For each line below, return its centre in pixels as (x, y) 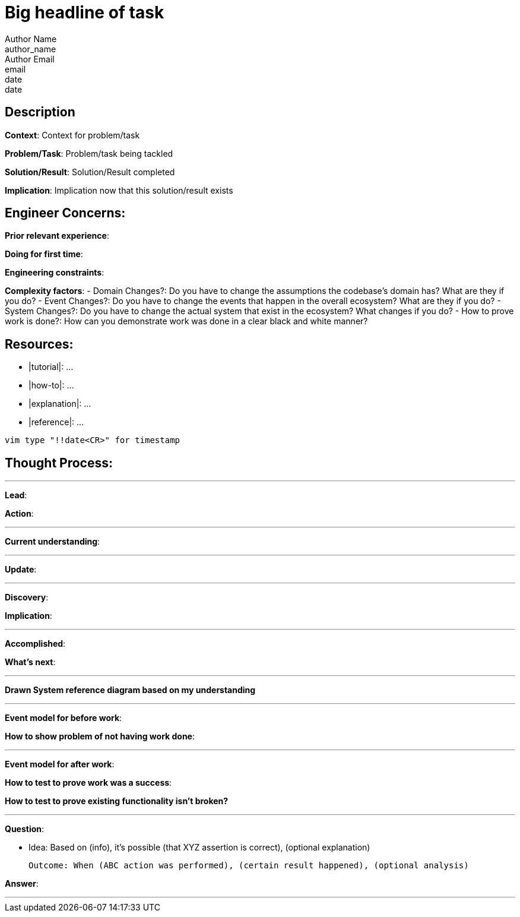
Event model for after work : (60, 764)
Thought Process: (59, 463)
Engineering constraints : (55, 273)
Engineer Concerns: (65, 213)
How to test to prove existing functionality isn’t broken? (117, 801)
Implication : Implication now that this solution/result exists (119, 190)
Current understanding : (53, 542)
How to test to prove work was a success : (88, 783)
